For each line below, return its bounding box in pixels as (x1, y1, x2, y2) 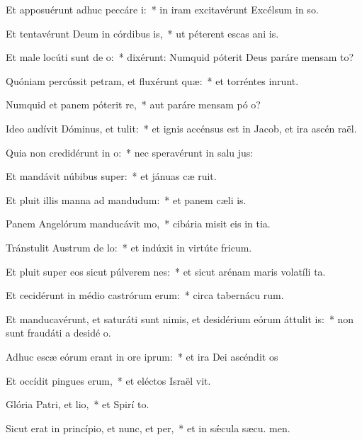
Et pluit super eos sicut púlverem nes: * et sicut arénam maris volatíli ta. (6, 264, 326, 278)
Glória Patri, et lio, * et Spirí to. (6, 397, 149, 412)
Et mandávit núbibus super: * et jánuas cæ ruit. (6, 169, 217, 184)
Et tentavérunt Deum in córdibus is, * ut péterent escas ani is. (6, 26, 279, 40)
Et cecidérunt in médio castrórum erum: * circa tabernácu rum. (6, 288, 284, 303)
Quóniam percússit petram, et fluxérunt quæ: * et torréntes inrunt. (6, 73, 299, 88)
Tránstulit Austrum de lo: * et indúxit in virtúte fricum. (6, 239, 252, 254)
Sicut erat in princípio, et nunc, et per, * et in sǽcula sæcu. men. (6, 420, 290, 435)
